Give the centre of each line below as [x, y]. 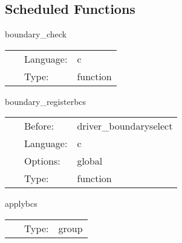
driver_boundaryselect [125, 126]
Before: [39, 126]
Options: [42, 161]
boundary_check [36, 34]
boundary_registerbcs [46, 101]
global [90, 161]
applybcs [21, 204]
